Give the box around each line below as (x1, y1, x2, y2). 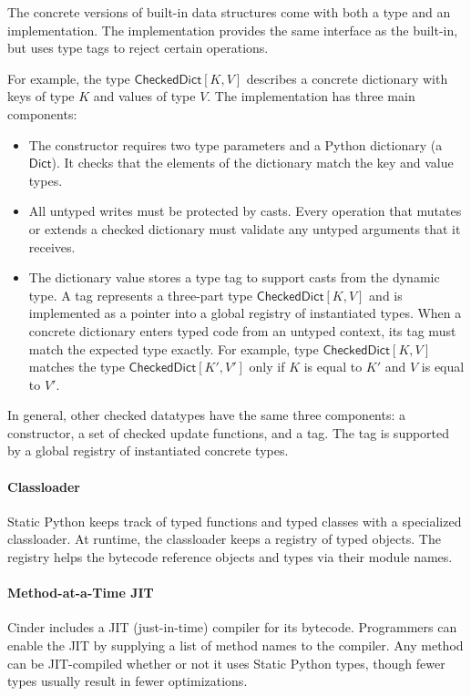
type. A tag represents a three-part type (28, 285, 253, 304)
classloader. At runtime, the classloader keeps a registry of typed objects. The (7, 529, 441, 548)
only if (249, 357, 285, 376)
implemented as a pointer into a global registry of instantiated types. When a (28, 303, 462, 322)
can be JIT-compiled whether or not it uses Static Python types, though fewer (7, 653, 445, 672)
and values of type (93, 87, 196, 106)
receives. (28, 237, 76, 256)
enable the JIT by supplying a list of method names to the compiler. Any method (7, 636, 464, 655)
